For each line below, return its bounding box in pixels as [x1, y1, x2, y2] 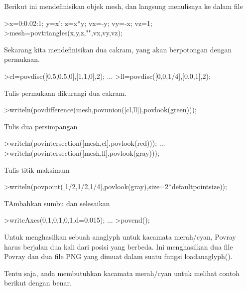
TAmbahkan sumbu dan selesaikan [4, 198, 110, 208]
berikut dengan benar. [4, 278, 72, 288]
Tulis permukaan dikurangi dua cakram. [4, 87, 127, 98]
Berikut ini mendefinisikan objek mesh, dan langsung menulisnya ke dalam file [4, 1, 243, 11]
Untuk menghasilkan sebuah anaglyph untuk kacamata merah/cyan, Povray [4, 231, 236, 242]
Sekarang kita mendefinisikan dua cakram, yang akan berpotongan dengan [4, 44, 232, 54]
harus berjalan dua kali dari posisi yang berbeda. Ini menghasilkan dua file [4, 241, 233, 252]
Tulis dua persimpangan [4, 121, 78, 131]
